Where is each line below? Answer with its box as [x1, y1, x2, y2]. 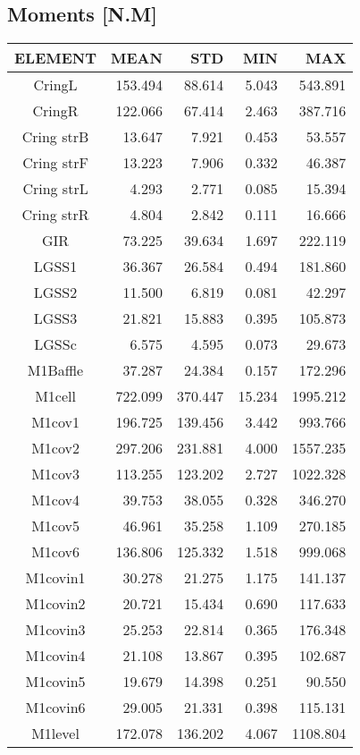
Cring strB [21, 126, 89, 148]
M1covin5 [25, 671, 86, 692]
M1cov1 [31, 411, 80, 433]
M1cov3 [31, 463, 80, 485]
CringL [33, 74, 78, 96]
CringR [32, 100, 79, 122]
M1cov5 [31, 515, 80, 537]
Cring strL [22, 178, 88, 199]
